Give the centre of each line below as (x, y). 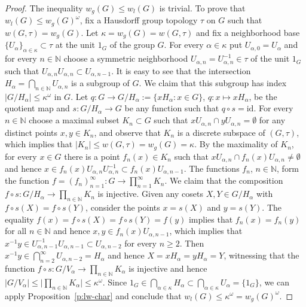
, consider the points (123, 207)
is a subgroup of (100, 83)
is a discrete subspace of (221, 132)
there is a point (92, 156)
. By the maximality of (236, 144)
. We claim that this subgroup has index (213, 83)
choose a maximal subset (74, 120)
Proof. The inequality (44, 8)
